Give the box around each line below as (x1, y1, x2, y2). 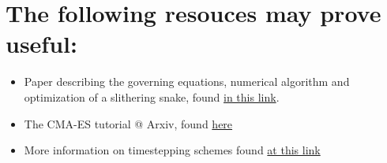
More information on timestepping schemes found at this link (24, 142, 321, 158)
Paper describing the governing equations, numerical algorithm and (24, 73, 350, 90)
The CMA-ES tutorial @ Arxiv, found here (24, 115, 233, 132)
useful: (6, 28, 77, 60)
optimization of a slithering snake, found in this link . (24, 88, 280, 105)
